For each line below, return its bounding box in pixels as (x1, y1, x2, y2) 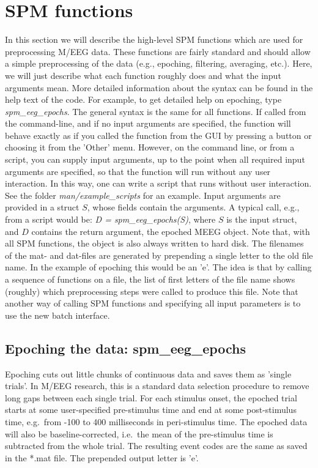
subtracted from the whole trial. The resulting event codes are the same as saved (5, 439, 308, 452)
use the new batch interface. (5, 308, 110, 321)
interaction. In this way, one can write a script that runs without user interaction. (5, 177, 312, 190)
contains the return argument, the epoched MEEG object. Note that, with (31, 225, 310, 237)
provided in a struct (5, 201, 79, 214)
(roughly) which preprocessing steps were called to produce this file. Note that (5, 284, 298, 297)
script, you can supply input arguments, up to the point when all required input (5, 153, 305, 166)
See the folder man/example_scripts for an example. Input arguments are (5, 188, 281, 201)
